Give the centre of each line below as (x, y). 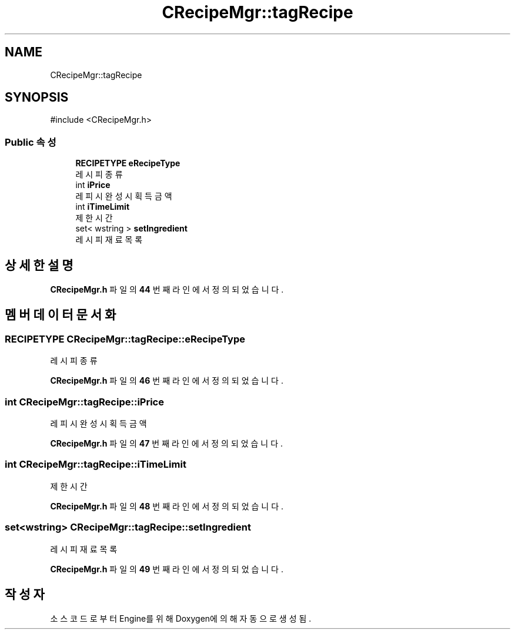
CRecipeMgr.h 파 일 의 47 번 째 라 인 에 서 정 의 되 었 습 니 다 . (167, 443)
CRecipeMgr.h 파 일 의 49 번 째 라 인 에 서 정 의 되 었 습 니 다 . (167, 569)
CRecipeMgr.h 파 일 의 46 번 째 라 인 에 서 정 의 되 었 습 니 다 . (167, 381)
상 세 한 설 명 (39, 265)
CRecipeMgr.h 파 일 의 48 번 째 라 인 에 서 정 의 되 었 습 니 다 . (167, 506)
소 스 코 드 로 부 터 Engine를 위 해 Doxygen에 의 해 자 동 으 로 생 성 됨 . (181, 619)
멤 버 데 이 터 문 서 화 (61, 315)
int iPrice (93, 185)
